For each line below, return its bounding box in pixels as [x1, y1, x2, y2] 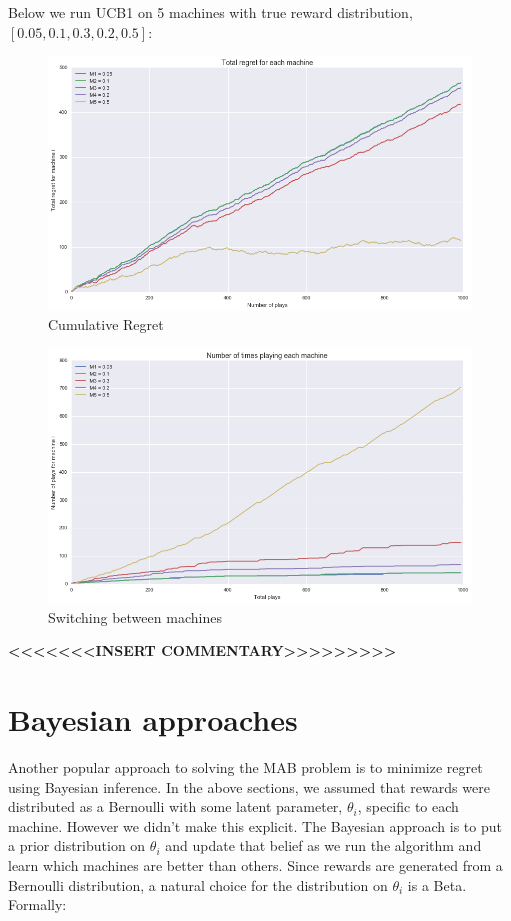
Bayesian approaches [8, 699, 298, 740]
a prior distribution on [8, 835, 146, 856]
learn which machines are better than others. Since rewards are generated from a [8, 855, 503, 876]
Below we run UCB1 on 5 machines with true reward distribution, [8, 2, 413, 22]
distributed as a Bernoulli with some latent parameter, [8, 796, 343, 817]
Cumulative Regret [48, 314, 164, 335]
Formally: [8, 894, 67, 915]
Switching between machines [48, 606, 222, 627]
